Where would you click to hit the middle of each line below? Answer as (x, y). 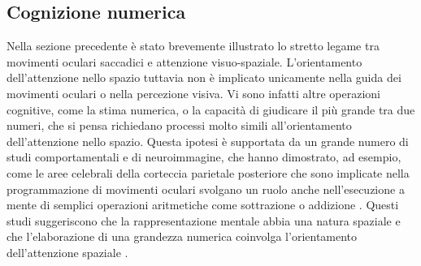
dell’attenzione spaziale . (67, 252)
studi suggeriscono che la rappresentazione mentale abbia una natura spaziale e (204, 220)
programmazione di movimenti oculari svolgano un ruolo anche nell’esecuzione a (206, 189)
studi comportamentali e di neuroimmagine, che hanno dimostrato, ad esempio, (204, 157)
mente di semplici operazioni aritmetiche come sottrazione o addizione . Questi (203, 205)
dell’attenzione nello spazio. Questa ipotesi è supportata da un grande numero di (208, 141)
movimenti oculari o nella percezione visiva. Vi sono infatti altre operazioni (193, 93)
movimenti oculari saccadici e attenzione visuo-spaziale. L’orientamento (184, 61)
